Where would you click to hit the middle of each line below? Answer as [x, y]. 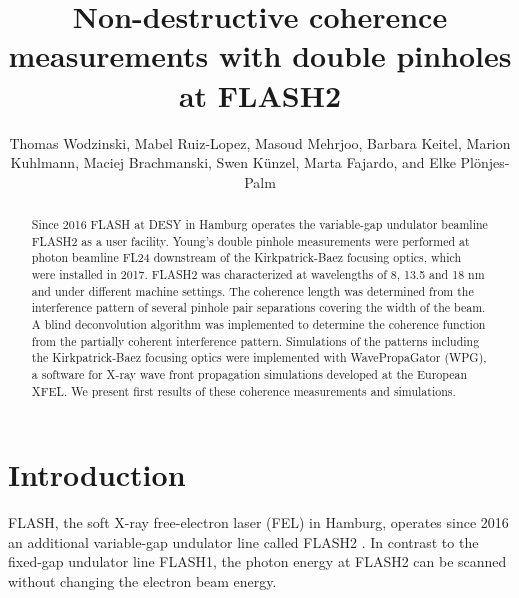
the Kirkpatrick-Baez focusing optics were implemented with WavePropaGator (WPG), [259, 357]
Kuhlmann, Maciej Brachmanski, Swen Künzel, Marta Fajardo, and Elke [233, 162]
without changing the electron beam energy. [142, 581]
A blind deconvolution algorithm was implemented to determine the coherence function [258, 324]
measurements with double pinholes [260, 55]
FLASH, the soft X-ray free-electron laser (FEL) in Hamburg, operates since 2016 [258, 522]
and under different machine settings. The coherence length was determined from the [252, 290]
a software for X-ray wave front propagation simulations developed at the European [249, 373]
